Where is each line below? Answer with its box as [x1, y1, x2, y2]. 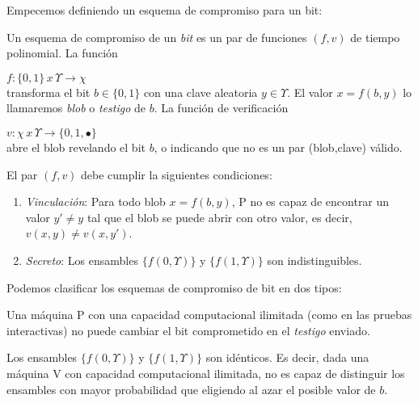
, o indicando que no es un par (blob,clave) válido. [154, 138, 403, 155]
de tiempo [350, 28, 400, 45]
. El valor [287, 83, 333, 100]
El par [6, 166, 38, 183]
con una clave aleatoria [143, 83, 258, 100]
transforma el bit [6, 83, 91, 100]
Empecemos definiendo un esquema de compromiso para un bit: [6, 2, 323, 18]
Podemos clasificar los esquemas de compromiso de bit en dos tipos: [6, 279, 342, 296]
